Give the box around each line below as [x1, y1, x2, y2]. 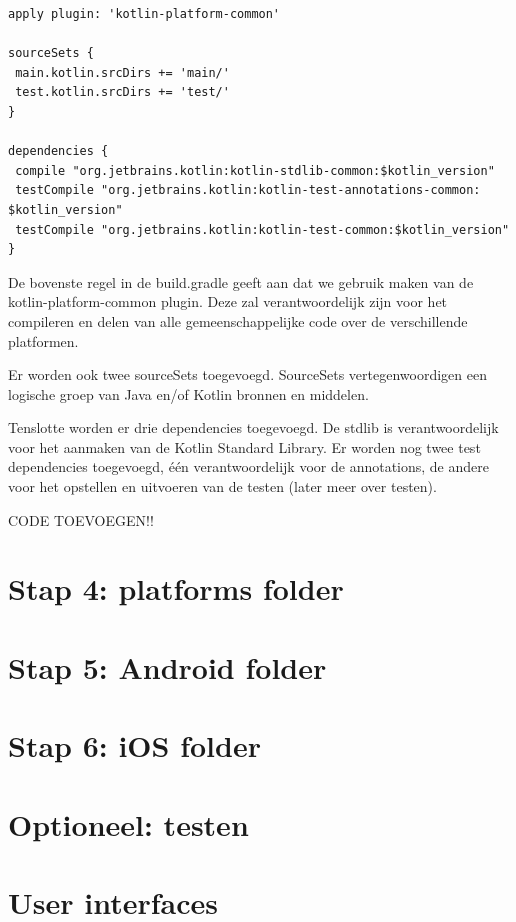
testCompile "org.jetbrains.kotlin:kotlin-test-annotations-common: [15, 183, 481, 198]
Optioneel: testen [8, 803, 249, 844]
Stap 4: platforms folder [8, 568, 344, 609]
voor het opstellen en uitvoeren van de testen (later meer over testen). [8, 476, 437, 497]
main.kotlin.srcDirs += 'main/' [15, 65, 230, 80]
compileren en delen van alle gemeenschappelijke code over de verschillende [8, 310, 468, 331]
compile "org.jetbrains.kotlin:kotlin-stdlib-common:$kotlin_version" [15, 163, 495, 178]
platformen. [8, 330, 79, 351]
